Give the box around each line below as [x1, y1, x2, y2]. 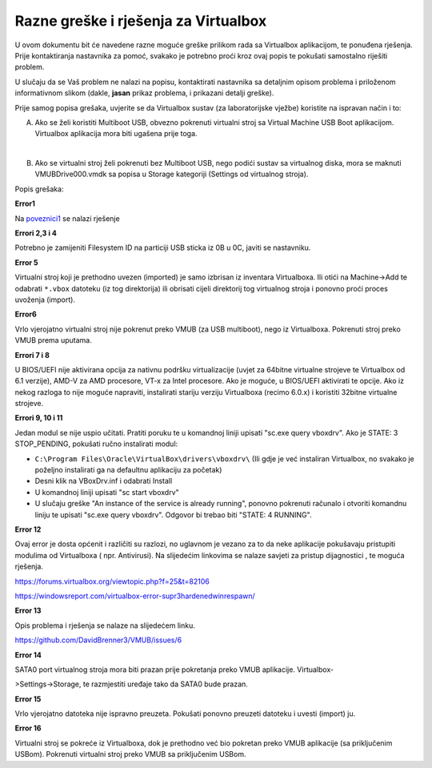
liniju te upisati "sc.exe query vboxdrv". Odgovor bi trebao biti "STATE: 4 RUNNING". [34, 509, 312, 520]
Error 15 [14, 694, 42, 704]
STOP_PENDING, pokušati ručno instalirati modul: [14, 439, 178, 448]
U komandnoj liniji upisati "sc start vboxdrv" [34, 487, 179, 497]
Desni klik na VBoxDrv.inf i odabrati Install [34, 476, 173, 486]
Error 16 [14, 723, 42, 733]
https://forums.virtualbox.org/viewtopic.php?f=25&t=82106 [14, 577, 210, 586]
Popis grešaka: [14, 184, 64, 194]
